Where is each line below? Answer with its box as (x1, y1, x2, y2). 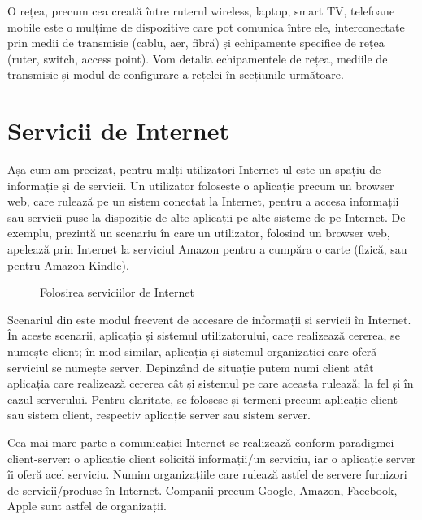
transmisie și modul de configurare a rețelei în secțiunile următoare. (7, 66, 344, 83)
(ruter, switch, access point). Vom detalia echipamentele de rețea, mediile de (7, 50, 388, 67)
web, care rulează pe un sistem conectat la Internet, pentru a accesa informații (7, 193, 399, 210)
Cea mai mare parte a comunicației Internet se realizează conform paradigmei (7, 434, 394, 450)
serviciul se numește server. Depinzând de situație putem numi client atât (7, 358, 374, 375)
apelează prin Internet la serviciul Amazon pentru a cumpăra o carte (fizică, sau (7, 240, 407, 258)
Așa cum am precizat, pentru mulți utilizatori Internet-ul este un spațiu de (7, 161, 381, 178)
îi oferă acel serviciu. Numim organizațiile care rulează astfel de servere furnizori (7, 466, 407, 483)
